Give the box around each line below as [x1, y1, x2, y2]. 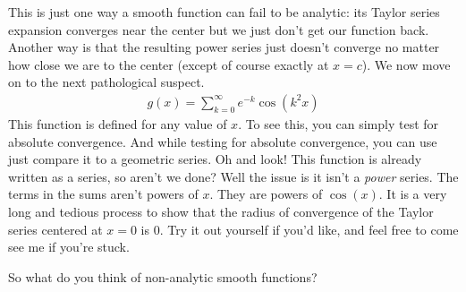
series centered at [8, 219, 103, 238]
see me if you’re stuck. [8, 237, 130, 256]
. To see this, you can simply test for [238, 115, 439, 133]
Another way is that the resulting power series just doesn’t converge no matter [8, 38, 440, 56]
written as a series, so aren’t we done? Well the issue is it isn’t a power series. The [8, 167, 459, 185]
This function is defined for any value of [8, 115, 227, 133]
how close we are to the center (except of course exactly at [8, 55, 329, 73]
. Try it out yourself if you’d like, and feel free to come [159, 219, 459, 238]
